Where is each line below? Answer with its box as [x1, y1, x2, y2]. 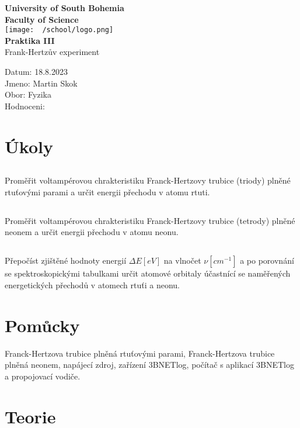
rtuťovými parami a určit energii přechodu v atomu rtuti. [5, 185, 210, 198]
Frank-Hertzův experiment [5, 46, 100, 58]
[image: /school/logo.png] [5, 26, 114, 34]
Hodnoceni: [5, 99, 45, 112]
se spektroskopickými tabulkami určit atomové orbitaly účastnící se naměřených [5, 267, 291, 279]
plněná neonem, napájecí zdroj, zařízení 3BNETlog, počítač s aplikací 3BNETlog [5, 358, 295, 371]
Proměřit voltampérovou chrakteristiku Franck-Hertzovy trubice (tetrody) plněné [5, 214, 295, 226]
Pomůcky [5, 313, 80, 337]
